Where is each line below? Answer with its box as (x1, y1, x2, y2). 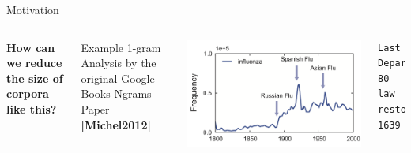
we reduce (6, 54, 62, 71)
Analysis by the (81, 54, 156, 71)
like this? (6, 100, 57, 117)
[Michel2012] (81, 116, 151, 132)
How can (6, 39, 55, 55)
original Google (81, 69, 155, 86)
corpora (6, 85, 49, 102)
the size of (6, 69, 63, 86)
